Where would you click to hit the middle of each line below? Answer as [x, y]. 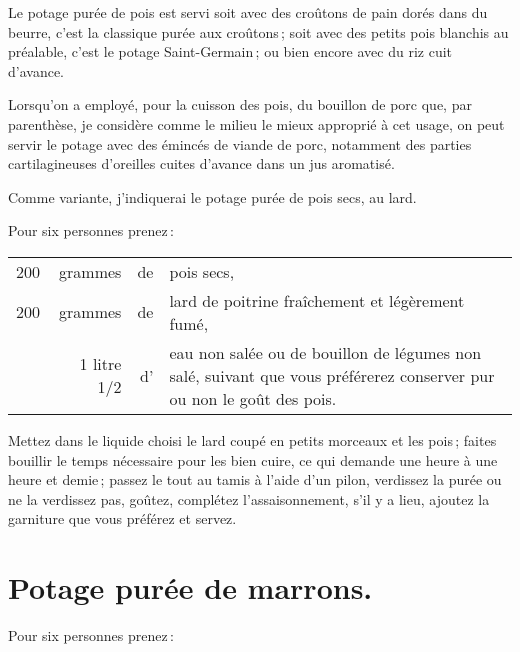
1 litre [100, 364]
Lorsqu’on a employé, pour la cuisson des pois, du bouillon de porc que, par [240, 104]
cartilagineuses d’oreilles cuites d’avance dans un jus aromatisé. [201, 163]
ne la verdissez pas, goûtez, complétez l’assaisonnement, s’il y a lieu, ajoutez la [249, 498]
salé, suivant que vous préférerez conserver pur [332, 375]
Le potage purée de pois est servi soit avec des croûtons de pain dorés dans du [248, 12]
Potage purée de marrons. [190, 587]
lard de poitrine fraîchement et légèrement [317, 300]
